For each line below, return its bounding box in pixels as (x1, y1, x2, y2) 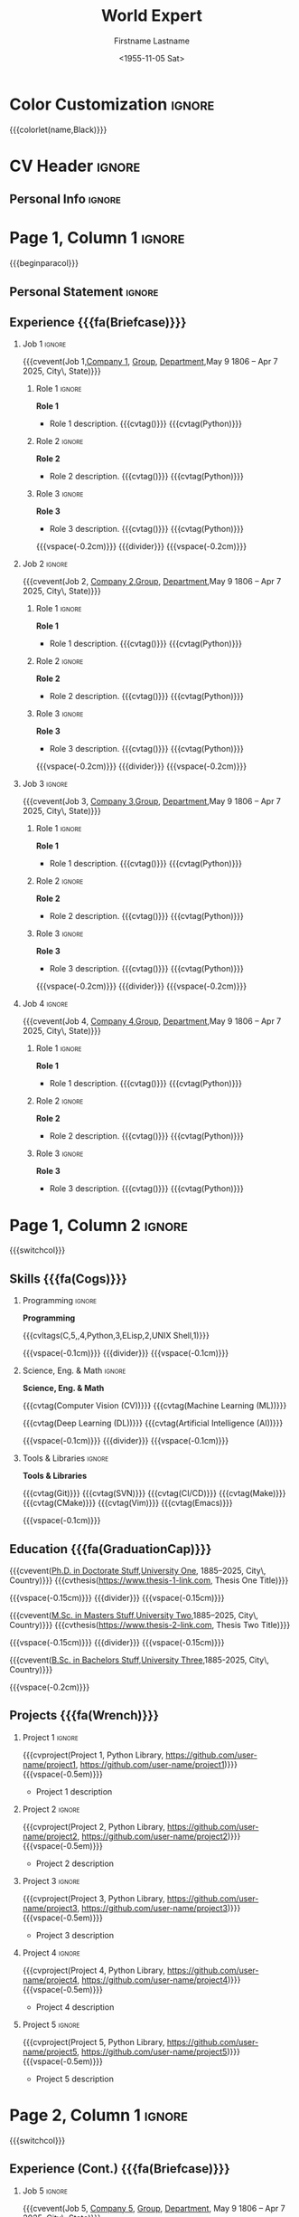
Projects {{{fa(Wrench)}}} (9, 1708, 160, 1723)
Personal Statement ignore (9, 284, 159, 299)
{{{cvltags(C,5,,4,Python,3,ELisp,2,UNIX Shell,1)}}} (22, 1331, 210, 1341)
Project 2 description (35, 1858, 115, 1869)
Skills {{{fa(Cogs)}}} (9, 1271, 128, 1286)
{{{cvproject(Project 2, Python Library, (22, 1821, 165, 1832)
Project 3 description (35, 1929, 115, 1940)
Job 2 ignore (22, 558, 68, 570)
